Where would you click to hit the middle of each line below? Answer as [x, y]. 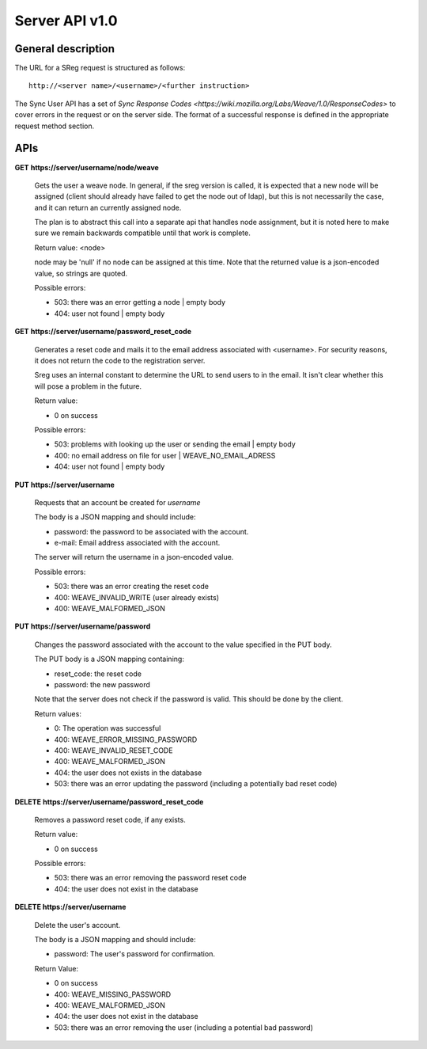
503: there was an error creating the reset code [132, 587]
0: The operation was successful [108, 728]
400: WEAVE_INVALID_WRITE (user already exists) [137, 597]
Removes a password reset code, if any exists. [110, 819]
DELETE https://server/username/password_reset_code [109, 802]
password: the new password [102, 684]
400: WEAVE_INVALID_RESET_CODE [113, 750]
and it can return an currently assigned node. [108, 207]
